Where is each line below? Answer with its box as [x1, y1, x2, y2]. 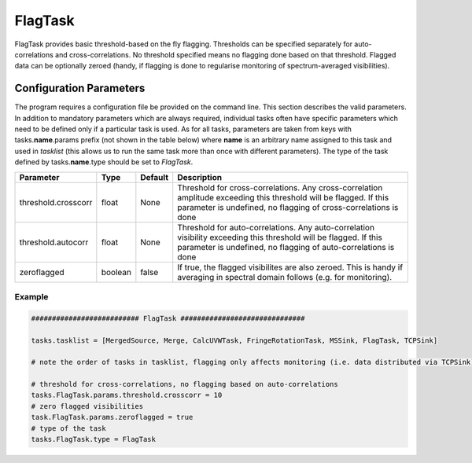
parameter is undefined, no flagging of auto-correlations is [177, 241, 395, 252]
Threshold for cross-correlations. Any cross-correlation [177, 182, 383, 193]
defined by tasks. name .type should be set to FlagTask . [14, 157, 194, 167]
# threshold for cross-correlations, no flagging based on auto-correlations [31, 380, 338, 389]
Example [14, 291, 49, 302]
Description [177, 171, 223, 182]
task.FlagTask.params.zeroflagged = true [31, 413, 194, 422]
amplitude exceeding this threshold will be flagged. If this [177, 192, 389, 203]
